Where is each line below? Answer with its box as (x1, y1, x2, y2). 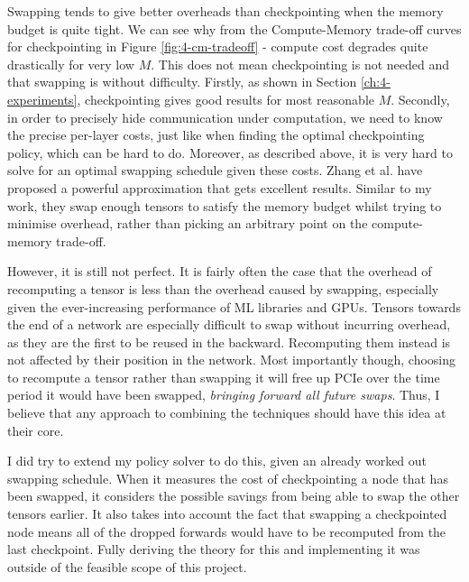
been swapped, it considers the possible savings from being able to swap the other (7, 486, 460, 505)
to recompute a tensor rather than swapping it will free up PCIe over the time (7, 367, 440, 386)
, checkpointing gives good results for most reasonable (77, 89, 375, 108)
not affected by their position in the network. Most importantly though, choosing (7, 350, 455, 369)
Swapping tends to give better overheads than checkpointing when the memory (7, 2, 444, 20)
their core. (7, 420, 64, 439)
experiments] (7, 89, 78, 108)
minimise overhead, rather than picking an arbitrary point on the (7, 214, 368, 233)
